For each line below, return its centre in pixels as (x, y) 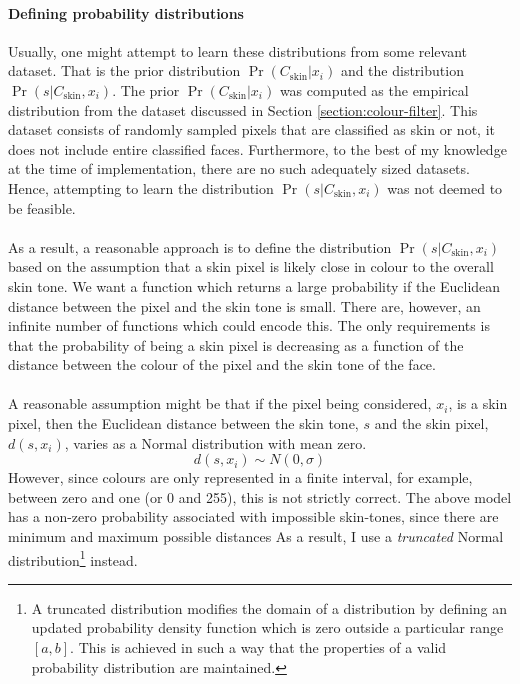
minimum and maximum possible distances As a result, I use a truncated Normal (256, 536)
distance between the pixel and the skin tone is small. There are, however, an (244, 305)
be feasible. (42, 207)
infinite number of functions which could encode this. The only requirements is (249, 325)
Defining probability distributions (126, 12)
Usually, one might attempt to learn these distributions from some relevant (238, 50)
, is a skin (478, 403)
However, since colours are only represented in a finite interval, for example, (240, 477)
